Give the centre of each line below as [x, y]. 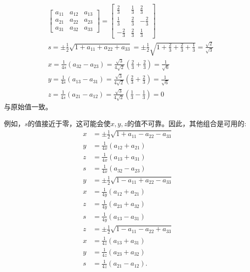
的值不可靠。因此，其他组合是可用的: [187, 123]
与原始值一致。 [28, 107]
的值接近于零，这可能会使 [69, 123]
